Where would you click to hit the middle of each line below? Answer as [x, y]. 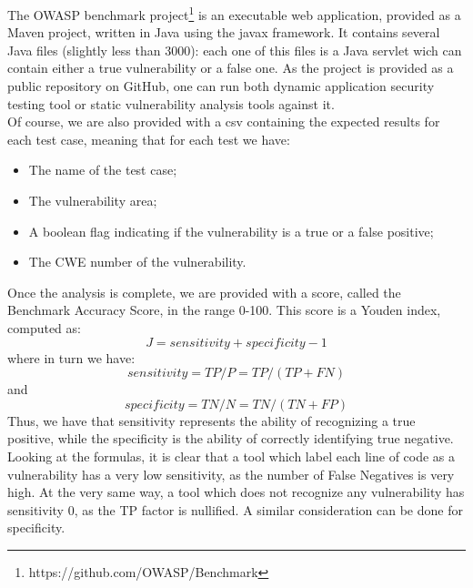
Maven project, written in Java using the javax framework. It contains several [224, 32]
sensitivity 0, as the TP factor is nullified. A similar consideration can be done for [235, 509]
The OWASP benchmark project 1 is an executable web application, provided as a [234, 13]
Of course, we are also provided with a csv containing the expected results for [224, 122]
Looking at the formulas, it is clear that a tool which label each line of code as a [231, 456]
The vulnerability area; [93, 200]
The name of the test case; [103, 170]
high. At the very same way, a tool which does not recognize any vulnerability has [236, 492]
